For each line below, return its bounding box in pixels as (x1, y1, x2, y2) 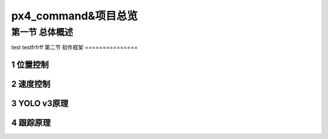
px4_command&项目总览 (11, 9, 138, 22)
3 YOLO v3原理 (11, 98, 69, 109)
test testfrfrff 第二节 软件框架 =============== (11, 44, 138, 51)
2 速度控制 (11, 79, 51, 89)
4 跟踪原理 (11, 118, 51, 128)
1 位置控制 (11, 59, 49, 70)
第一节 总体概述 (11, 27, 73, 38)
